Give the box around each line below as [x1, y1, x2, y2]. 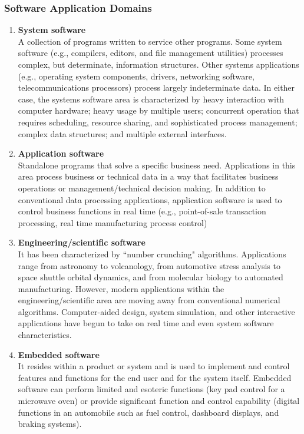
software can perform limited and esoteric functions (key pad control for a [18, 383, 285, 395]
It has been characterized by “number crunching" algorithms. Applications [18, 247, 286, 260]
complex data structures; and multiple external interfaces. [18, 127, 227, 140]
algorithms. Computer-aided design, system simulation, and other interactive [18, 305, 295, 317]
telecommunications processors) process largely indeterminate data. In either [18, 81, 295, 94]
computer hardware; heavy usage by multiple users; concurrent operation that [18, 104, 299, 117]
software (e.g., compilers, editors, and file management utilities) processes [18, 47, 283, 59]
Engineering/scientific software [18, 236, 146, 249]
